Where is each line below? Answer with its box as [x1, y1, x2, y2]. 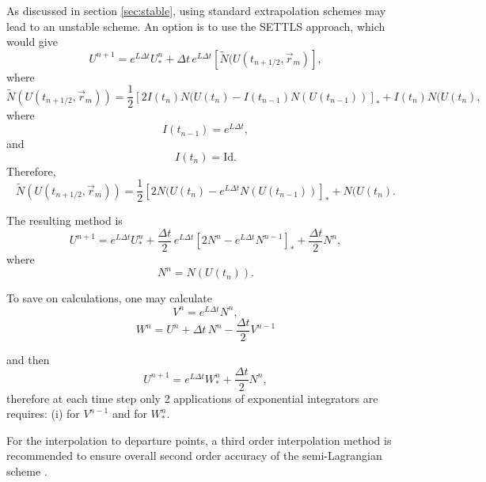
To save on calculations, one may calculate [6, 290, 212, 306]
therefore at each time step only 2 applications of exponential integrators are [6, 389, 378, 406]
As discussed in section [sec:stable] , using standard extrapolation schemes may [6, 2, 386, 18]
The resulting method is [6, 212, 123, 229]
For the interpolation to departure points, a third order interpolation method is [6, 431, 392, 448]
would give [6, 33, 58, 50]
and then [6, 351, 50, 367]
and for [112, 405, 147, 422]
